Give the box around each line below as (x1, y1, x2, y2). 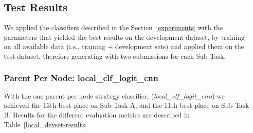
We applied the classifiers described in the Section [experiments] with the (4, 22, 223, 33)
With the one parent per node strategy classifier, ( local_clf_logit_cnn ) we (4, 90, 225, 100)
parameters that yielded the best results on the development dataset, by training (4, 32, 245, 42)
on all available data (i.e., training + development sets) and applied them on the (4, 41, 244, 51)
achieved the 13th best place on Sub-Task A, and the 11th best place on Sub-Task (4, 100, 249, 110)
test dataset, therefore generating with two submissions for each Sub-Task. (4, 50, 226, 61)
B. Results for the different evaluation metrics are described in (4, 109, 190, 119)
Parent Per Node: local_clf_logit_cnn (4, 71, 159, 83)
